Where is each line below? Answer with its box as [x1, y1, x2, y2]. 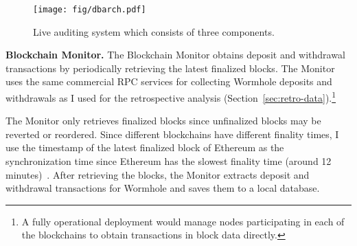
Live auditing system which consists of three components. [33, 24, 275, 38]
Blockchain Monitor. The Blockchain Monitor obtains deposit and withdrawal [5, 47, 345, 62]
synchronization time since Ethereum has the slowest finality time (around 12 [5, 154, 332, 168]
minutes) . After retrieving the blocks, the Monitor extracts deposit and [5, 167, 310, 181]
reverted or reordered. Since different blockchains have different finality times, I [5, 126, 339, 141]
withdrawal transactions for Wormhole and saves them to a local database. [5, 181, 320, 195]
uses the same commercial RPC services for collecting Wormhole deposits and [5, 74, 332, 89]
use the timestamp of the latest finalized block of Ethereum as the [5, 140, 284, 155]
